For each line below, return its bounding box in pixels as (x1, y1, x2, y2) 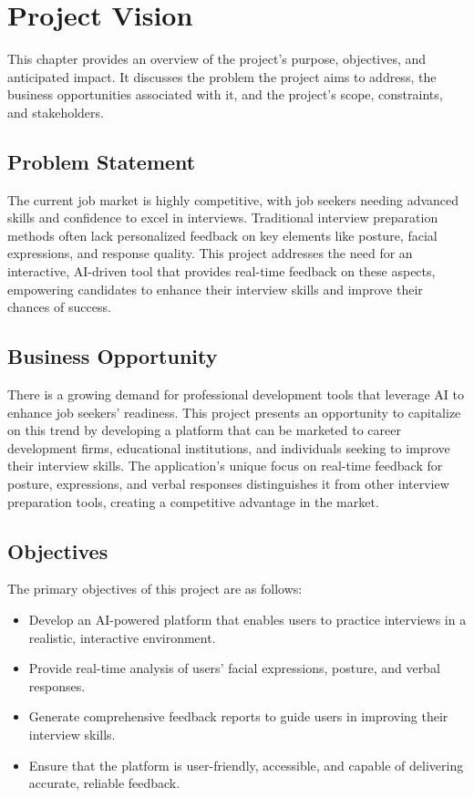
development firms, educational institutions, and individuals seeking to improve (7, 438, 450, 457)
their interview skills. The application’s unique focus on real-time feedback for (7, 456, 443, 475)
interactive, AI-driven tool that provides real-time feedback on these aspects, (7, 262, 436, 281)
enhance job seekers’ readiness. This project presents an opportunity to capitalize (7, 402, 461, 421)
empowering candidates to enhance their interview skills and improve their (7, 279, 423, 298)
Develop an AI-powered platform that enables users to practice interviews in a (28, 610, 467, 629)
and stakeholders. (7, 102, 104, 121)
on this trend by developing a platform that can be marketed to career (7, 420, 401, 440)
